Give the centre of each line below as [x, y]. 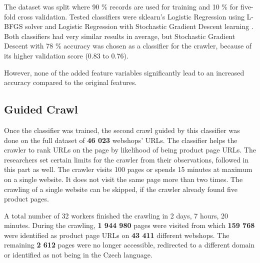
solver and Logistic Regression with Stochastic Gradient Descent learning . [139, 26]
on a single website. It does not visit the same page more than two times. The [123, 179]
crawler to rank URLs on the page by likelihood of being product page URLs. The [130, 150]
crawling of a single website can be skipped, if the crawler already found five [121, 189]
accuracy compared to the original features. [70, 82]
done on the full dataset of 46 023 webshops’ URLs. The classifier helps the [121, 140]
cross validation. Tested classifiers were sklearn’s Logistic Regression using [131, 16]
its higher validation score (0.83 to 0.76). [66, 55]
